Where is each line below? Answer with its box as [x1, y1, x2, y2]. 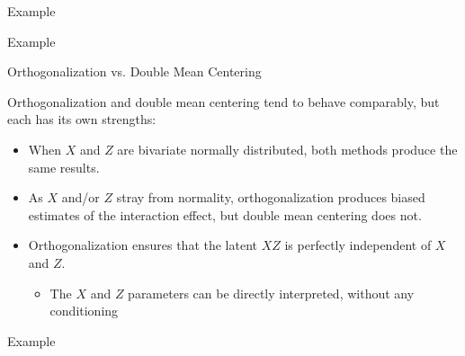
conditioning [49, 301, 119, 320]
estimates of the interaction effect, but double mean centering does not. [28, 205, 422, 224]
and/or [61, 188, 100, 207]
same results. [28, 157, 100, 176]
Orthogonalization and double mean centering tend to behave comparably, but [7, 92, 440, 111]
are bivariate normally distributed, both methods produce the [117, 139, 458, 158]
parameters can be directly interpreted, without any [128, 283, 415, 302]
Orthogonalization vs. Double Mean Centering [7, 62, 262, 81]
